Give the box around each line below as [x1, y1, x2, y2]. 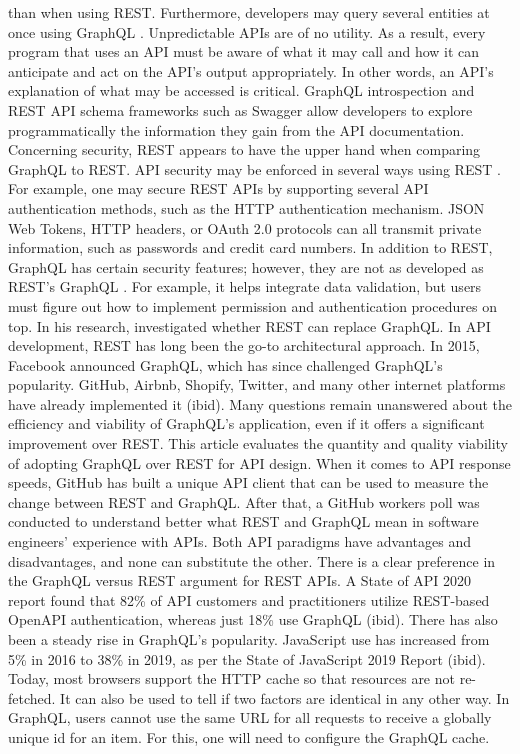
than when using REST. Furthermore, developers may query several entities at [8, 2, 490, 22]
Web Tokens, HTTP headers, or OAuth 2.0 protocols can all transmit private [8, 217, 482, 238]
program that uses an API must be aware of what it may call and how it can [8, 41, 480, 62]
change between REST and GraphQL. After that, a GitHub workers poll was [8, 491, 480, 512]
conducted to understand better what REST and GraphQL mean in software [8, 511, 479, 532]
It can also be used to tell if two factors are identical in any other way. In [60, 687, 510, 708]
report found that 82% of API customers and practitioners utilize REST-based [8, 589, 490, 610]
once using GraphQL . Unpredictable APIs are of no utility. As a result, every [8, 21, 486, 42]
